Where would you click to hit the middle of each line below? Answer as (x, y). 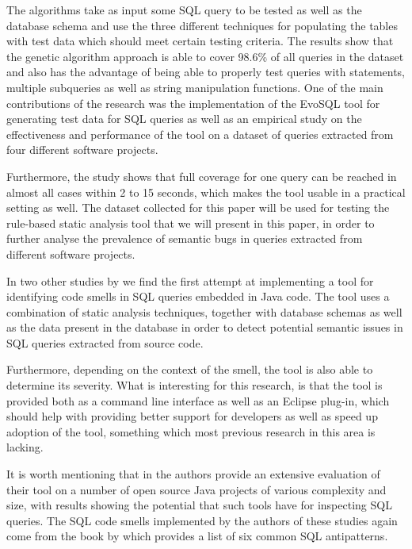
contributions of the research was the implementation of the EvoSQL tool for (193, 103)
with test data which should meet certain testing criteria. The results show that (200, 41)
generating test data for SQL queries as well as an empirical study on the (184, 119)
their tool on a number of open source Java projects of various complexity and (196, 489)
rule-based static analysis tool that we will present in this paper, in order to (191, 223)
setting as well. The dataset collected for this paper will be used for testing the (198, 207)
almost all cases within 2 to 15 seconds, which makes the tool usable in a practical (206, 192)
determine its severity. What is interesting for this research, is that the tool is (195, 385)
